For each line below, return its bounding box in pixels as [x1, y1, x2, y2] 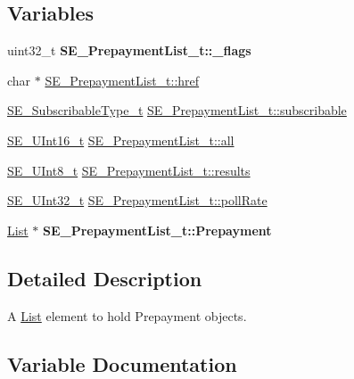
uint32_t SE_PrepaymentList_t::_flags [7, 41, 251, 60]
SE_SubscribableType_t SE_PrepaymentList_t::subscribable [7, 101, 347, 119]
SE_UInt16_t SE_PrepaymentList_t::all [7, 130, 235, 149]
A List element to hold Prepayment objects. [7, 306, 247, 325]
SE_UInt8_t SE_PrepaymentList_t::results [7, 161, 251, 179]
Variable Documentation [7, 350, 237, 377]
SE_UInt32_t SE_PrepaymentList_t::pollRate [7, 191, 268, 210]
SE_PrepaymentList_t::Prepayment [42, 220, 272, 239]
